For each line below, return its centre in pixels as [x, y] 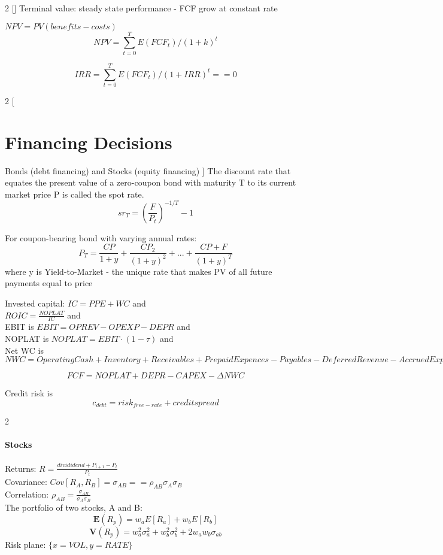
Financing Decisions [89, 142]
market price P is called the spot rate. [75, 194]
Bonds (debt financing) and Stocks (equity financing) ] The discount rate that [148, 170]
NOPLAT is [27, 339]
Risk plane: [25, 544]
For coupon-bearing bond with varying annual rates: [101, 237]
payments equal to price [49, 283]
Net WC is [25, 350]
